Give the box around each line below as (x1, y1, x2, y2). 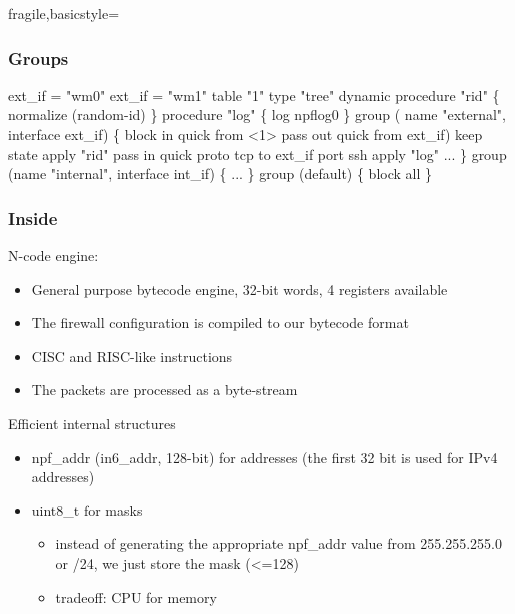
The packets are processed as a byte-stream (31, 379, 298, 400)
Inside (8, 205, 58, 230)
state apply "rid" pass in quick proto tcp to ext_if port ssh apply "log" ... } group (8, 143, 507, 164)
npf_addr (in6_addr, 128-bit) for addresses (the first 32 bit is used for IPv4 (31, 446, 498, 467)
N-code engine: (8, 245, 99, 265)
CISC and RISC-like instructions (31, 345, 233, 366)
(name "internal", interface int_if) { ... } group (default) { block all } (8, 163, 433, 184)
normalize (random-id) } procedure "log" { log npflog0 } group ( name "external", (8, 104, 506, 125)
